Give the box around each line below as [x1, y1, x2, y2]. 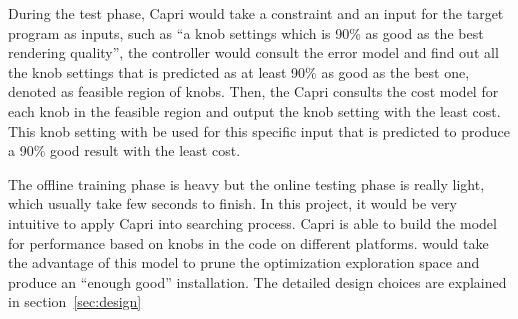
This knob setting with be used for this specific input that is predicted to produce [8, 120, 510, 141]
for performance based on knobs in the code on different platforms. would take [8, 232, 489, 253]
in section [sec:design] [8, 291, 142, 312]
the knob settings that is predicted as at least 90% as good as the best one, [8, 61, 470, 82]
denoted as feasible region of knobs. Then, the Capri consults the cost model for [8, 81, 499, 102]
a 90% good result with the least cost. [8, 140, 241, 161]
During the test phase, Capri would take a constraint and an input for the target [8, 3, 504, 23]
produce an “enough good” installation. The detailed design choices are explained [8, 271, 507, 292]
